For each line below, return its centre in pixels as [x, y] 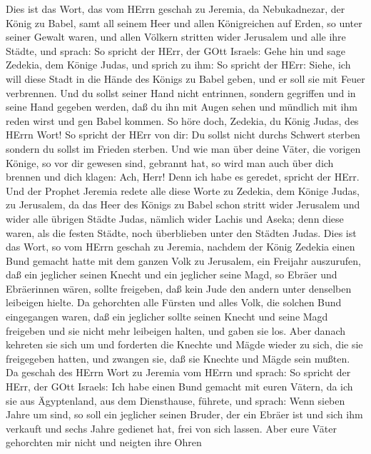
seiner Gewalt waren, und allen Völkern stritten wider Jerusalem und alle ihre [176, 37]
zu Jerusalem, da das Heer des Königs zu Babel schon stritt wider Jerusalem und [183, 205]
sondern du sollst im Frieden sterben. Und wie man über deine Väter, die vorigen [183, 148]
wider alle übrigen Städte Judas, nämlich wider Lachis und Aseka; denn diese [175, 218]
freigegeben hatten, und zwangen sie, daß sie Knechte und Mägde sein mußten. [178, 358]
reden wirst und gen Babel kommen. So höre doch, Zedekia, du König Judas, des [182, 120]
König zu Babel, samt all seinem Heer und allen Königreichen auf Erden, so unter [184, 22]
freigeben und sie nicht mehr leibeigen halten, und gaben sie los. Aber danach [176, 330]
